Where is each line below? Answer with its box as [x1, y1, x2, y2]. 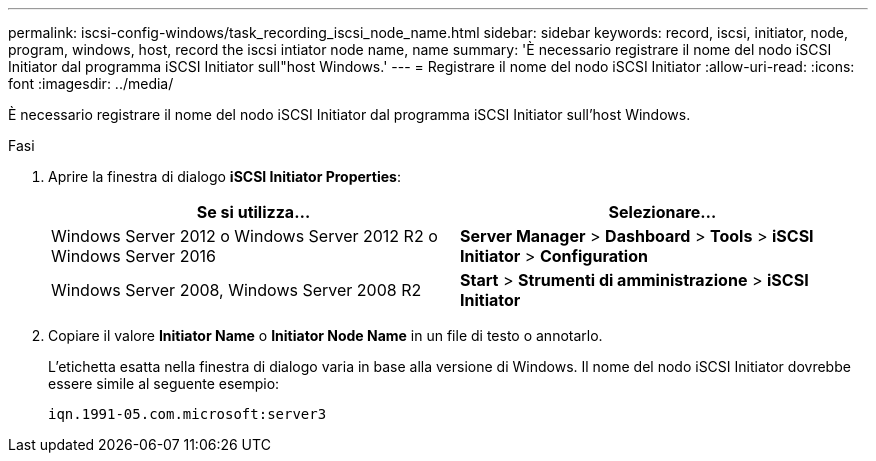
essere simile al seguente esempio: [48, 375, 280, 392]
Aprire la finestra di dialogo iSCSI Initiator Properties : [48, 168, 401, 185]
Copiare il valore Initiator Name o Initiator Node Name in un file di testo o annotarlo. [48, 327, 603, 344]
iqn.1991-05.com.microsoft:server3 [48, 406, 327, 422]
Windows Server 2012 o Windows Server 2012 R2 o [51, 226, 438, 246]
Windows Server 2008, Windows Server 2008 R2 [51, 280, 422, 300]
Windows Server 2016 [51, 246, 216, 266]
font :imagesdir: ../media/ [8, 75, 174, 92]
